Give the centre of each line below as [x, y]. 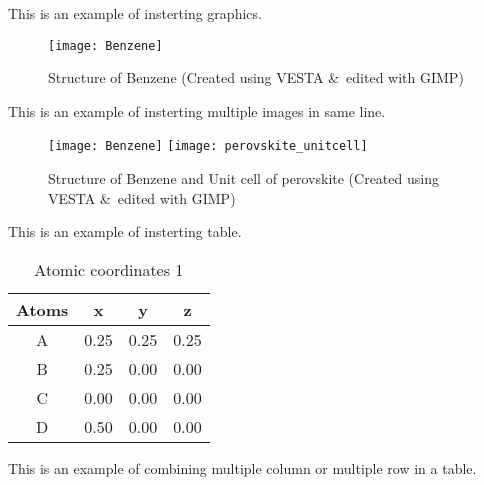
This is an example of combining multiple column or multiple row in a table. [242, 467]
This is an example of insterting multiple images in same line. [197, 110]
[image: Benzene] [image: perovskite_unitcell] [208, 146]
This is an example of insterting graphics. [135, 13]
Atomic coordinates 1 [109, 269]
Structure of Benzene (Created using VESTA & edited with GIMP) [256, 77]
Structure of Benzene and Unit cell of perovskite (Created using [243, 178]
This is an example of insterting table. [125, 231]
